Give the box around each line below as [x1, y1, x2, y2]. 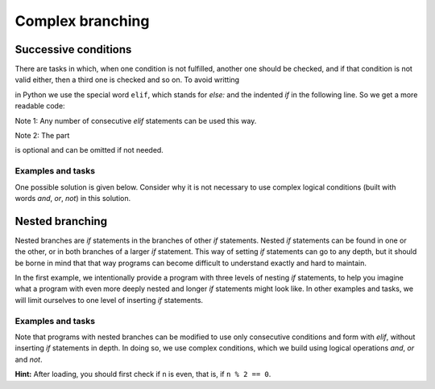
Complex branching [14, 12, 150, 30]
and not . [14, 354, 43, 364]
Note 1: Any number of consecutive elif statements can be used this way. [14, 116, 257, 125]
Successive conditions [14, 43, 132, 56]
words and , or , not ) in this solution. [14, 193, 131, 203]
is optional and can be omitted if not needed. [14, 145, 164, 155]
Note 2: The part [14, 131, 70, 141]
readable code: [14, 101, 65, 111]
